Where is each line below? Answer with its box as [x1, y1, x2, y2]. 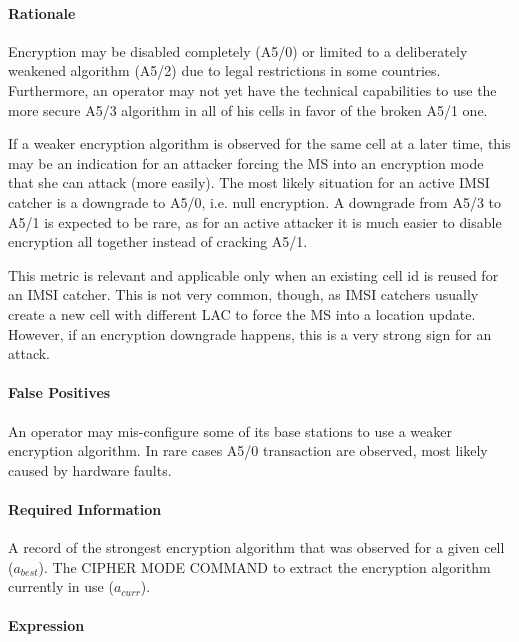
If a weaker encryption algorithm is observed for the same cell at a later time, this [8, 133, 511, 154]
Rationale [8, 2, 76, 23]
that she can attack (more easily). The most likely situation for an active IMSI [8, 172, 490, 193]
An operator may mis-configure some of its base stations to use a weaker [8, 420, 452, 441]
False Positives [8, 382, 111, 403]
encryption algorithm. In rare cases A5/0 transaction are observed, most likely [8, 440, 488, 461]
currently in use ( [8, 576, 114, 597]
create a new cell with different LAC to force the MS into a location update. [8, 303, 476, 324]
